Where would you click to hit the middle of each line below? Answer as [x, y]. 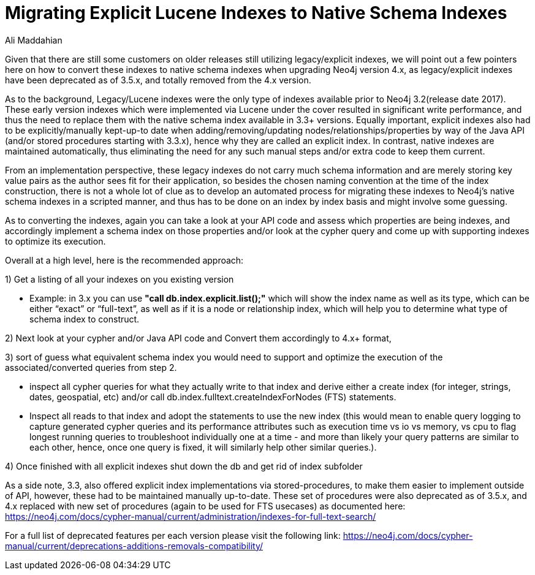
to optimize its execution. [55, 241]
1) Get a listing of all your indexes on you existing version [120, 279]
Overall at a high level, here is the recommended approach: [124, 260]
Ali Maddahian [34, 40]
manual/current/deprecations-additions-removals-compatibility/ [134, 546]
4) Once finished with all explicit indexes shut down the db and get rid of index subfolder [184, 466]
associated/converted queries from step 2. [91, 367]
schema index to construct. [85, 319]
